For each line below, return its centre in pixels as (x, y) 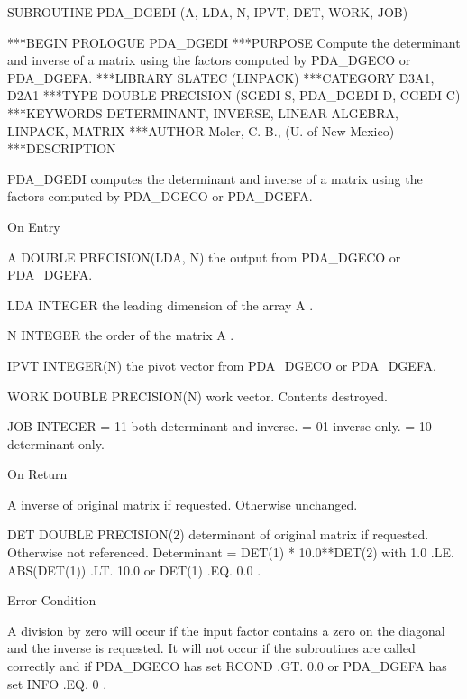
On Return (37, 474)
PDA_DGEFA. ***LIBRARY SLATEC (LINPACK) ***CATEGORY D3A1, (221, 77)
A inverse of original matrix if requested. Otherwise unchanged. (183, 504)
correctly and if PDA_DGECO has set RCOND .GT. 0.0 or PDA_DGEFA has (227, 666)
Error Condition (52, 600)
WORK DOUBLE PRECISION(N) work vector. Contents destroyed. (197, 395)
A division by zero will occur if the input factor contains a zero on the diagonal (226, 630)
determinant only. (56, 443)
